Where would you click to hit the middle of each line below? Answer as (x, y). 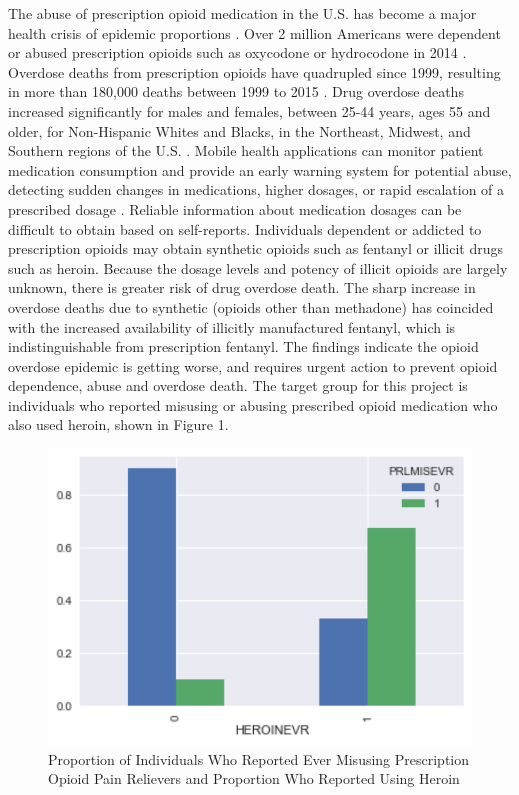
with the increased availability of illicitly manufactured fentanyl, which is (232, 326)
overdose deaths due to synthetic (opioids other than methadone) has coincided (251, 306)
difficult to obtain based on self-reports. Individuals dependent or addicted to (245, 228)
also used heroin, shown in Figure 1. (118, 424)
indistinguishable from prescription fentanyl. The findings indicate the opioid (243, 346)
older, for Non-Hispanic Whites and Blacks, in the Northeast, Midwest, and (239, 130)
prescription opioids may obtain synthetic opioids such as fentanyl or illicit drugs (256, 248)
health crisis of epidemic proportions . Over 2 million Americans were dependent (254, 32)
